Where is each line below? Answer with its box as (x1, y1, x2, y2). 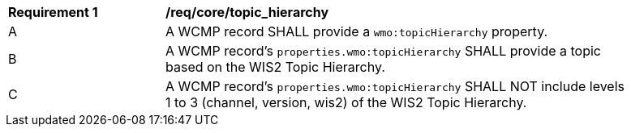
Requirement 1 (8, 4, 98, 20)
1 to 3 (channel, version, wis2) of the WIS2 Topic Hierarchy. (165, 94, 527, 110)
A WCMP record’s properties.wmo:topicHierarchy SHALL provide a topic (165, 43, 602, 59)
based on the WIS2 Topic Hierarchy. (165, 59, 385, 75)
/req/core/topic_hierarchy (165, 4, 329, 20)
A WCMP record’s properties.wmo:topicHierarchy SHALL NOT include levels (165, 78, 625, 94)
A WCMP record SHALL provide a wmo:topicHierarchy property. (165, 23, 548, 39)
